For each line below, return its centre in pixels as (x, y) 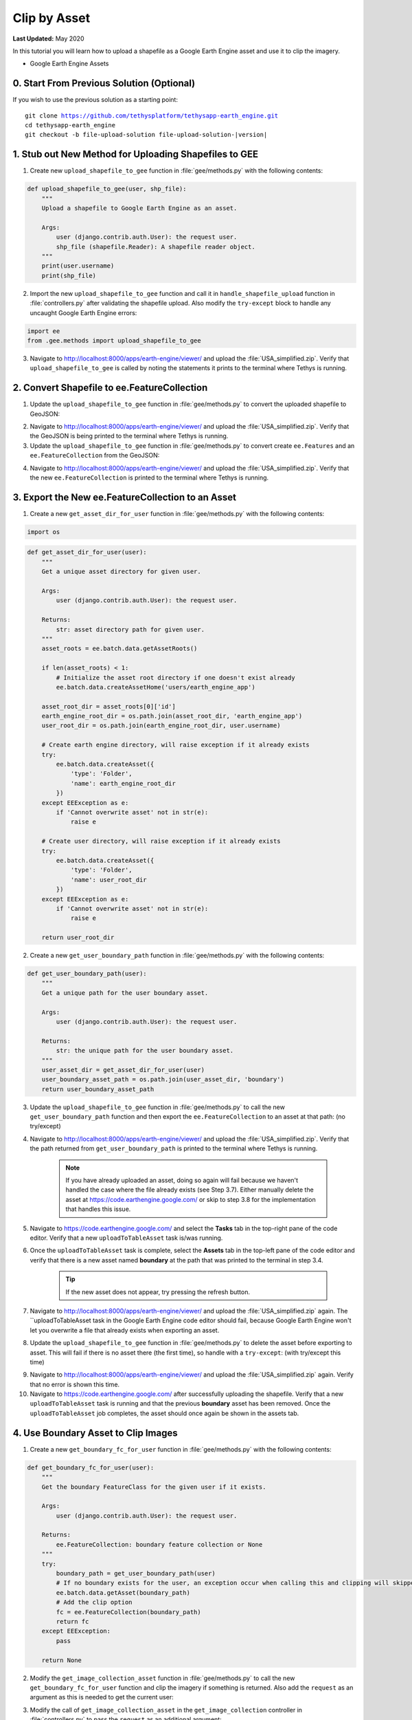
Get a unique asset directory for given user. (122, 572)
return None (62, 1660)
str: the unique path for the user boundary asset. (145, 1051)
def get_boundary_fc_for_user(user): (91, 1468)
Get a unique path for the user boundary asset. (125, 993)
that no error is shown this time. (75, 1384)
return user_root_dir (78, 938)
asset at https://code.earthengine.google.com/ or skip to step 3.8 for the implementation (191, 1199)
